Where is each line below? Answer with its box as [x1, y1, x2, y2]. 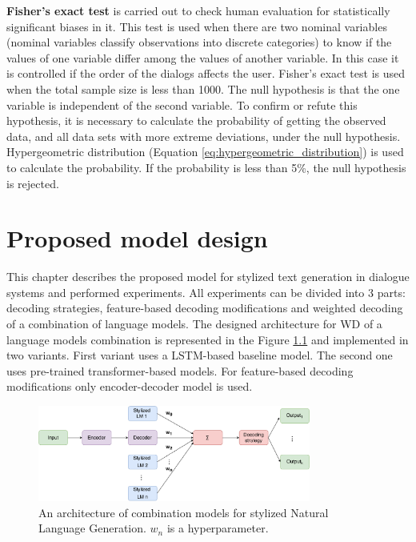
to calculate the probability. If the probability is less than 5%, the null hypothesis [6, 159, 406, 175]
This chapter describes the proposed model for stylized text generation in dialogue [6, 268, 410, 285]
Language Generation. [38, 520, 146, 536]
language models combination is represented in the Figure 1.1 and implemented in [6, 331, 409, 347]
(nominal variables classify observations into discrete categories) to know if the [6, 34, 392, 50]
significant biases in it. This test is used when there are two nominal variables [6, 18, 387, 34]
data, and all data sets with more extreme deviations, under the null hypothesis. [6, 127, 401, 144]
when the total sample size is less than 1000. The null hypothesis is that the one [6, 80, 400, 97]
